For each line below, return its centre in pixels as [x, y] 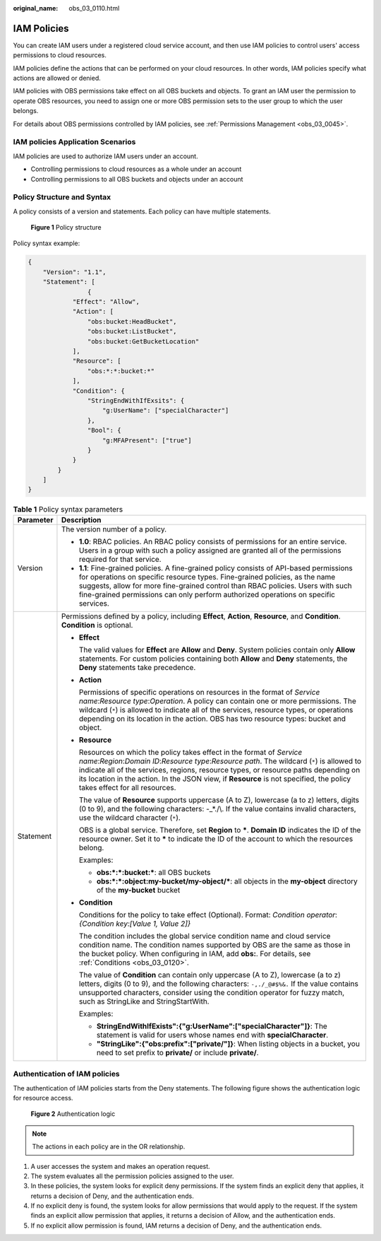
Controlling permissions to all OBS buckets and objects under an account [137, 179]
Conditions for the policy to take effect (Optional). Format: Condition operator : [208, 914]
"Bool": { [104, 430]
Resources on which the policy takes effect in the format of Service [190, 752]
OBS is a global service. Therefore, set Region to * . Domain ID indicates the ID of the [220, 830]
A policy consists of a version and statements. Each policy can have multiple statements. [142, 211]
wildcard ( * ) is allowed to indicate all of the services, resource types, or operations [216, 710]
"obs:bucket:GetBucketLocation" [143, 341]
